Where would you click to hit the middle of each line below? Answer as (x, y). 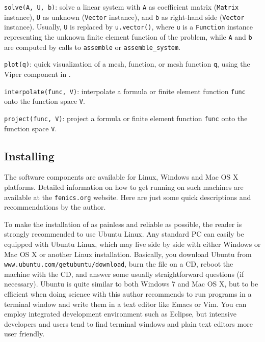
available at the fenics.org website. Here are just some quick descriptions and (128, 197)
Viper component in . (37, 74)
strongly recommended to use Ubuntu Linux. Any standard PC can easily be (124, 234)
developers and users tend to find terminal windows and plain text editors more (128, 323)
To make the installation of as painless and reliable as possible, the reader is (123, 224)
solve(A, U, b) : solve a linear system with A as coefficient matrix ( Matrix (122, 7)
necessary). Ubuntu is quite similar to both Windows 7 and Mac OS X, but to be (131, 284)
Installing (29, 155)
